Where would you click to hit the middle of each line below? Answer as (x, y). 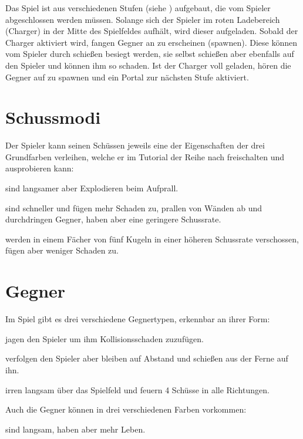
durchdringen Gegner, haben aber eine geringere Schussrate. (113, 219)
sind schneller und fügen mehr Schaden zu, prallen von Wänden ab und (134, 207)
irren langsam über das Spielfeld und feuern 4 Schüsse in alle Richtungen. (137, 389)
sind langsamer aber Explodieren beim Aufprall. (92, 188)
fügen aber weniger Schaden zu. (62, 250)
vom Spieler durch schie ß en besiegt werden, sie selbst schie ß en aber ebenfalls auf (150, 54)
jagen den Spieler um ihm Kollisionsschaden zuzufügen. (105, 338)
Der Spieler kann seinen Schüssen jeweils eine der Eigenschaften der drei (135, 145)
